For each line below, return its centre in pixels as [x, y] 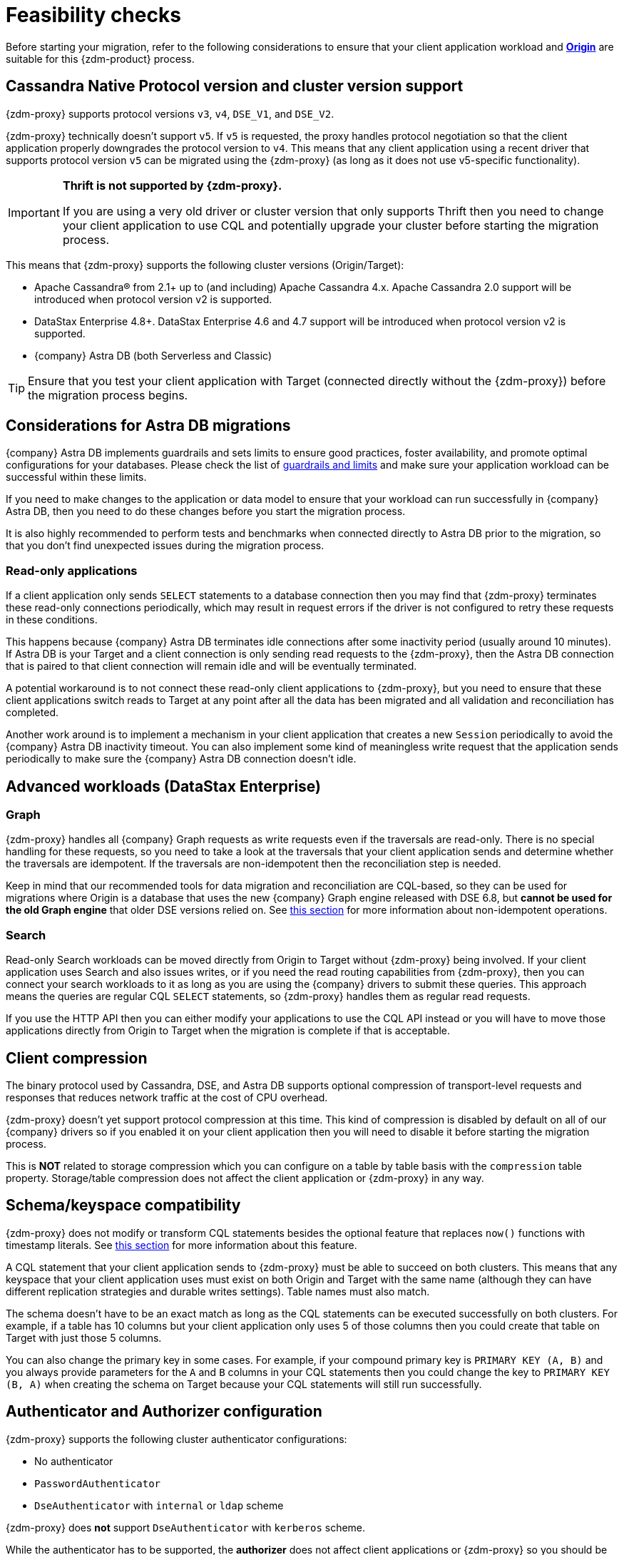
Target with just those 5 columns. [84, 1337]
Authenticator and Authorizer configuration [164, 1412]
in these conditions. [52, 620]
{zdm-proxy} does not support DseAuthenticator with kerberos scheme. [186, 1527]
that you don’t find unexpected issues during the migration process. [165, 546]
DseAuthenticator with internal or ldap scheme [159, 1505]
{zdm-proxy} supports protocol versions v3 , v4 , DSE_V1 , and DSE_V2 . [170, 113]
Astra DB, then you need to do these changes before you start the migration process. [206, 511]
